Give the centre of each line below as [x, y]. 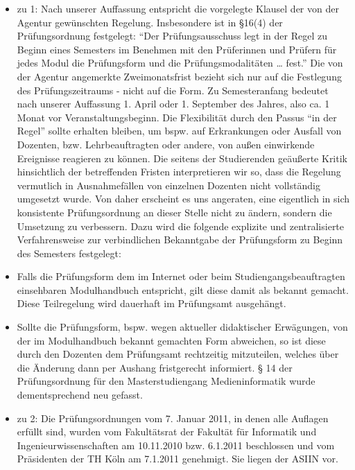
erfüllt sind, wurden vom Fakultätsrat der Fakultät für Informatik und [167, 432]
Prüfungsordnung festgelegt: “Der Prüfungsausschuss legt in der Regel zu [172, 36]
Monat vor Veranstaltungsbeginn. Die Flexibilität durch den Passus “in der [177, 117]
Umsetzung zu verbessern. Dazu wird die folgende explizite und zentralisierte [181, 226]
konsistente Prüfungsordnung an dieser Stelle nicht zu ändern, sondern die [174, 212]
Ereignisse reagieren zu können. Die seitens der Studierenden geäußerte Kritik [182, 158]
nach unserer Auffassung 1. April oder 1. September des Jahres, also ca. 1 [173, 104]
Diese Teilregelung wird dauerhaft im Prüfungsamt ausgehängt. [151, 303]
